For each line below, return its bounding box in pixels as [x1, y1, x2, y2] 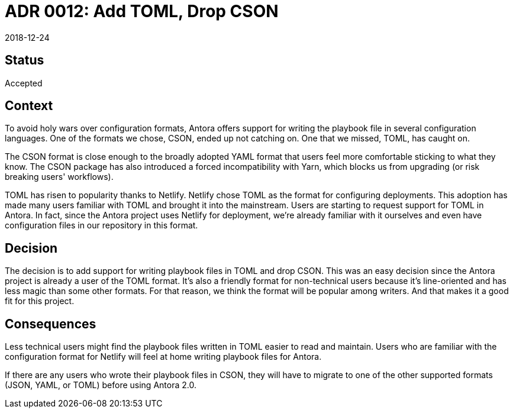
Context [5, 98, 53, 114]
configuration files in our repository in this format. [5, 220, 198, 231]
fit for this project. [5, 296, 75, 306]
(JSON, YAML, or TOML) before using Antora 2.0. [5, 380, 196, 391]
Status [5, 53, 44, 68]
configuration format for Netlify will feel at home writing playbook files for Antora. [5, 351, 322, 362]
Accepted [5, 78, 43, 88]
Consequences [5, 316, 96, 331]
